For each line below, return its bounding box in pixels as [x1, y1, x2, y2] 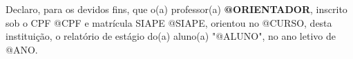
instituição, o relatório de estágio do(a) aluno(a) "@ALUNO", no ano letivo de [6, 29, 336, 43]
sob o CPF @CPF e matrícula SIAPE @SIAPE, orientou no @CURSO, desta [6, 15, 332, 29]
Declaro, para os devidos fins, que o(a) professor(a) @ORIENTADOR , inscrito [6, 2, 347, 16]
